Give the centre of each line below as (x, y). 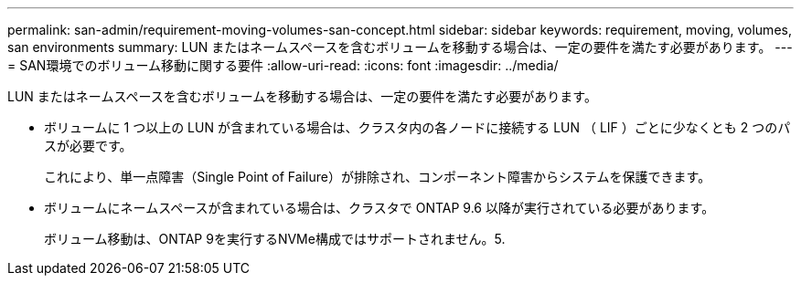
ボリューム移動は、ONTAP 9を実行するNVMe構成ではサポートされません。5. (275, 239)
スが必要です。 (88, 146)
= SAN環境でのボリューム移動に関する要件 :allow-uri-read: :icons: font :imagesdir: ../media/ (283, 65)
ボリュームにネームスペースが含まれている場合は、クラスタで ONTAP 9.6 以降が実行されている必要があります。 (379, 208)
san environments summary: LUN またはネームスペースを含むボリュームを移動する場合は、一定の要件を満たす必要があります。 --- (400, 47)
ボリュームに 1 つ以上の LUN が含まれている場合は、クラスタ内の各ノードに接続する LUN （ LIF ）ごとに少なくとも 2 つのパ (417, 127)
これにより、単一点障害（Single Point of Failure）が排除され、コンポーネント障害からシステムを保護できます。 (378, 177)
